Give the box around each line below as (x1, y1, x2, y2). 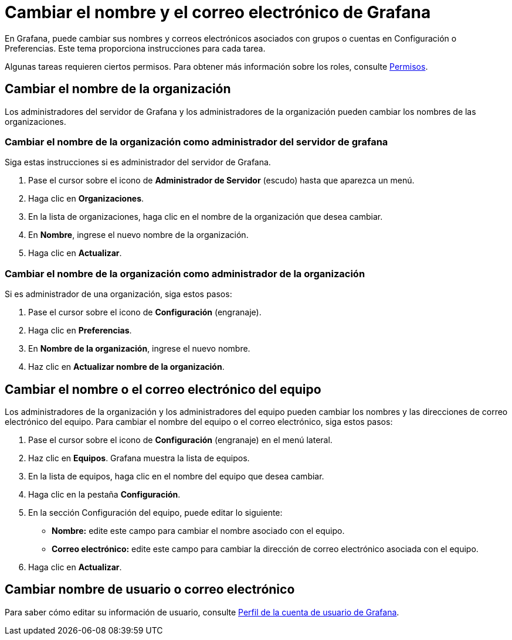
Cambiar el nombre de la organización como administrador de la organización (5, 267, 365, 280)
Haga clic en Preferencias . (28, 325, 132, 336)
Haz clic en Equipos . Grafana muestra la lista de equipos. (28, 452, 250, 463)
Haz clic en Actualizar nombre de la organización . (28, 362, 225, 372)
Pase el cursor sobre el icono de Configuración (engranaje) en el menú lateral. (28, 434, 333, 445)
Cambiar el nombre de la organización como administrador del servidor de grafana (5, 135, 388, 148)
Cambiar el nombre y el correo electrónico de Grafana (5, 2, 431, 22)
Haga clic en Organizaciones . (28, 193, 144, 204)
